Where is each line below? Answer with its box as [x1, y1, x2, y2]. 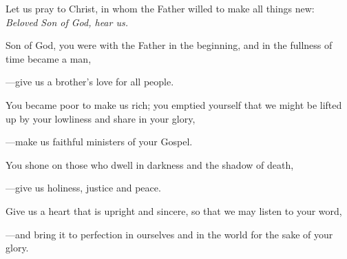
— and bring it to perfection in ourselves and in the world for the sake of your [6, 227, 333, 241]
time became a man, [6, 51, 92, 65]
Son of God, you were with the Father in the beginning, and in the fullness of [6, 38, 333, 52]
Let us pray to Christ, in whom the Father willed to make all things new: [6, 1, 315, 15]
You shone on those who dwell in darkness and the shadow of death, [6, 157, 294, 172]
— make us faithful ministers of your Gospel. [6, 134, 193, 149]
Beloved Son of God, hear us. [6, 14, 128, 29]
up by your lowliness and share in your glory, [6, 111, 196, 125]
